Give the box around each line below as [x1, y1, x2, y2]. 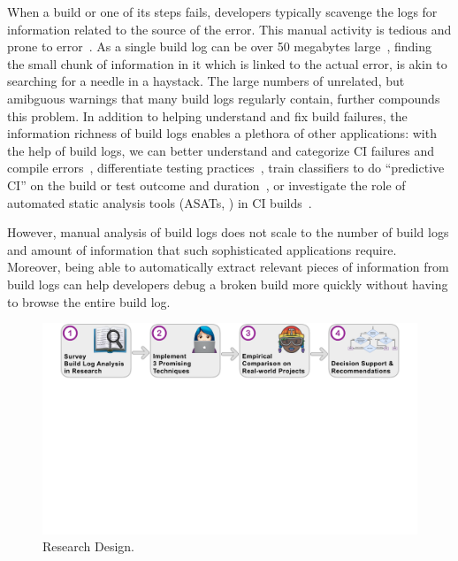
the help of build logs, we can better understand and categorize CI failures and [7, 141, 435, 159]
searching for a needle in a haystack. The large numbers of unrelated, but [7, 72, 405, 90]
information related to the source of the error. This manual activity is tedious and [7, 19, 452, 38]
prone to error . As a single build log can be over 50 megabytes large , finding [7, 37, 431, 56]
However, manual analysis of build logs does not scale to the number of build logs [7, 223, 449, 242]
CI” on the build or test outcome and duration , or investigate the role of [7, 175, 406, 194]
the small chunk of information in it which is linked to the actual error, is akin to [7, 54, 447, 73]
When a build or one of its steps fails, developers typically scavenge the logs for [7, 3, 438, 20]
